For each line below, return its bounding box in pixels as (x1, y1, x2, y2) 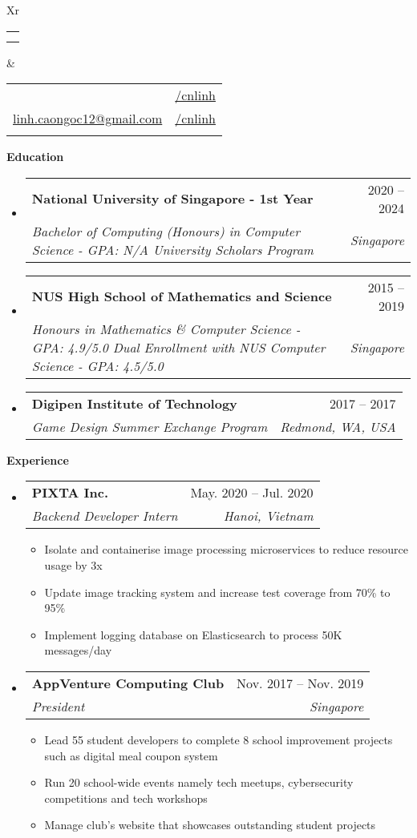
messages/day (44, 642, 112, 659)
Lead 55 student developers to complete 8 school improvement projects (44, 731, 393, 747)
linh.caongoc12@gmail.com (13, 109, 163, 128)
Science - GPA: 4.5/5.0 (31, 356, 164, 375)
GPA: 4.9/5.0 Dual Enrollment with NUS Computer (31, 337, 326, 357)
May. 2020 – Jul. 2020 (190, 483, 314, 502)
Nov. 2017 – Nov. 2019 (237, 673, 364, 692)
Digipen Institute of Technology (31, 393, 237, 413)
